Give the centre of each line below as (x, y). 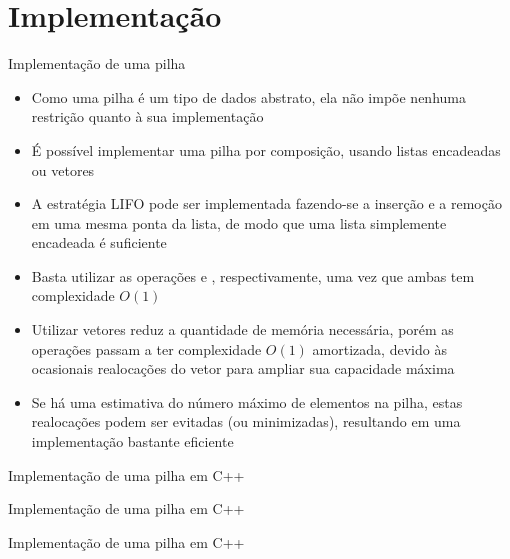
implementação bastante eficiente (132, 441)
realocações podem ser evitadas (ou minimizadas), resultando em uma (246, 421)
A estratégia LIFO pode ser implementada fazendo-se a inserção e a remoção (266, 203)
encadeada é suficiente (99, 242)
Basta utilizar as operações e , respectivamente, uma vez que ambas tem (253, 275)
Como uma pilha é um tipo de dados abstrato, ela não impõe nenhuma (248, 96)
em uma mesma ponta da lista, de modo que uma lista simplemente (239, 222)
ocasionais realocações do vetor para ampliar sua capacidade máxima (243, 368)
